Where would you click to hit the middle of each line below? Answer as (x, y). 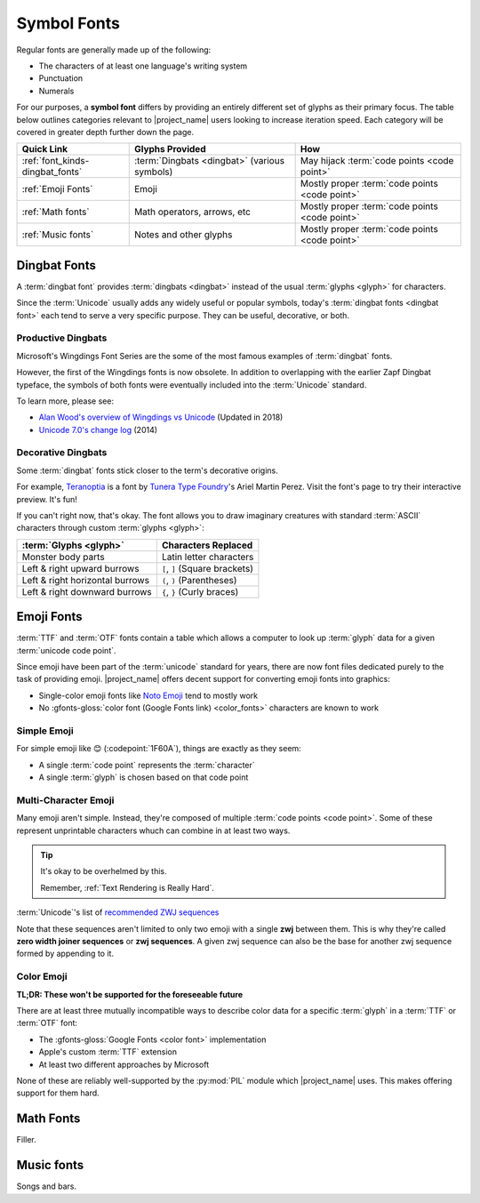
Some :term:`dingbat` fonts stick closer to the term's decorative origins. (148, 470)
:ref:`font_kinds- (56, 161)
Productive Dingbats (62, 338)
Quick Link (45, 149)
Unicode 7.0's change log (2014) (98, 429)
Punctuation (61, 78)
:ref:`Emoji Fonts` (57, 189)
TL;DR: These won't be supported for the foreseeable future (130, 994)
